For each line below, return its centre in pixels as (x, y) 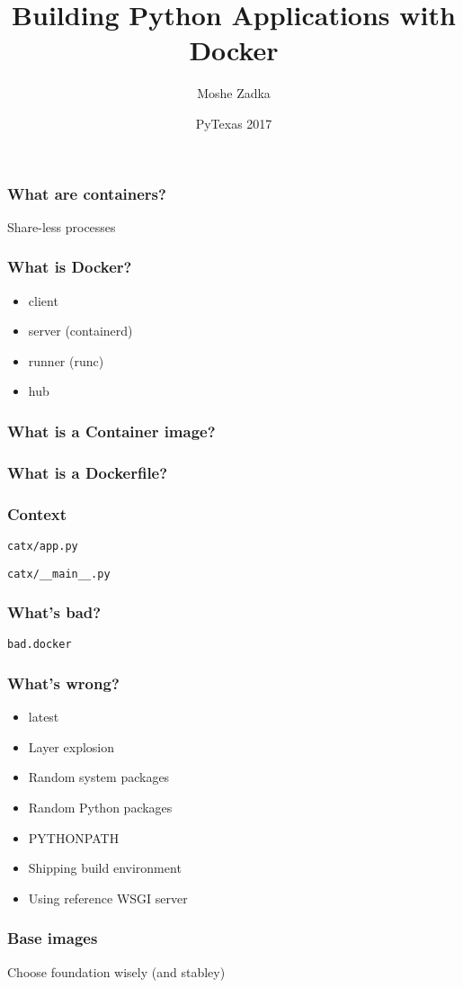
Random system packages (99, 777)
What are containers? (87, 193)
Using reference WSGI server (108, 898)
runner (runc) (66, 360)
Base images (53, 938)
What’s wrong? (63, 683)
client (43, 300)
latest (44, 717)
